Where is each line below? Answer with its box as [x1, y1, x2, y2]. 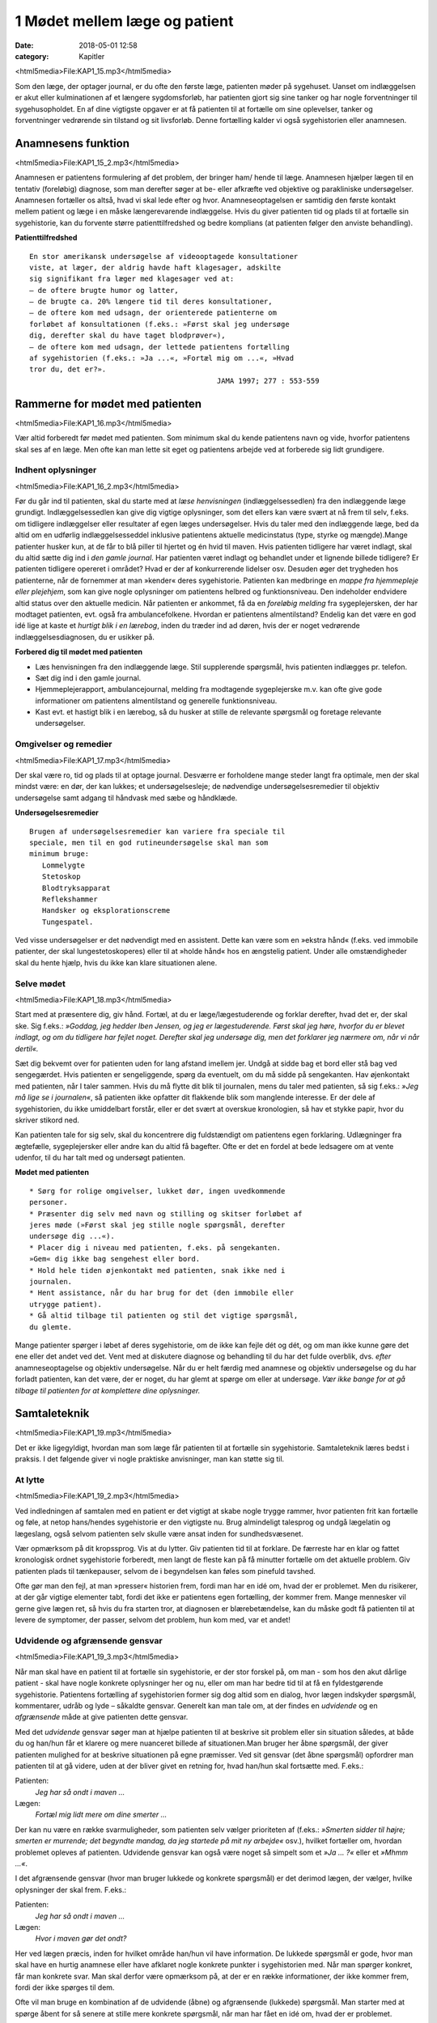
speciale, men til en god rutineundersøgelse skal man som [29, 838, 269, 847]
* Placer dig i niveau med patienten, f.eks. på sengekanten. [29, 1243, 282, 1252]
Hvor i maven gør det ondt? [35, 1934, 127, 1944]
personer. [29, 1198, 68, 1207]
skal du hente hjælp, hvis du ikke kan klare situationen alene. [15, 957, 218, 967]
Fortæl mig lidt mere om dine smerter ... [35, 1809, 168, 1820]
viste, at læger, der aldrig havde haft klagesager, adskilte [29, 263, 282, 272]
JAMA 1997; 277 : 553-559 [216, 376, 320, 385]
